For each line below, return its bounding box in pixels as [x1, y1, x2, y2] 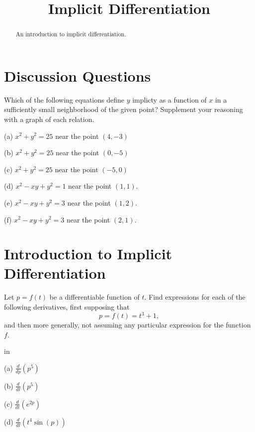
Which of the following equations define [4, 94, 124, 105]
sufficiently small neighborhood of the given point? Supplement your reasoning [4, 104, 243, 114]
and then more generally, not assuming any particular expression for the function [4, 320, 251, 330]
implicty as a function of [132, 94, 207, 105]
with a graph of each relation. [4, 113, 94, 124]
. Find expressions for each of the [144, 292, 246, 302]
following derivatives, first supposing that [4, 302, 130, 312]
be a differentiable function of [49, 292, 140, 302]
